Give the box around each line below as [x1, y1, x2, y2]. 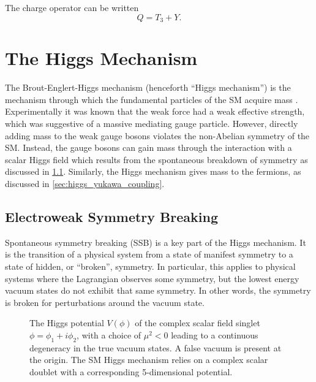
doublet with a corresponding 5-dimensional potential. [29, 365, 233, 378]
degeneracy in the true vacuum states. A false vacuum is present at [29, 341, 282, 354]
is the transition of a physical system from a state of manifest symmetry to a [5, 248, 293, 261]
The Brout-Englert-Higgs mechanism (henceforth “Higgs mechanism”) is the [5, 81, 291, 94]
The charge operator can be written [5, 1, 139, 13]
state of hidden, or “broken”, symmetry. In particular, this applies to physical [5, 259, 296, 272]
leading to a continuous [171, 328, 258, 341]
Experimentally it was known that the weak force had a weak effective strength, [5, 105, 305, 118]
